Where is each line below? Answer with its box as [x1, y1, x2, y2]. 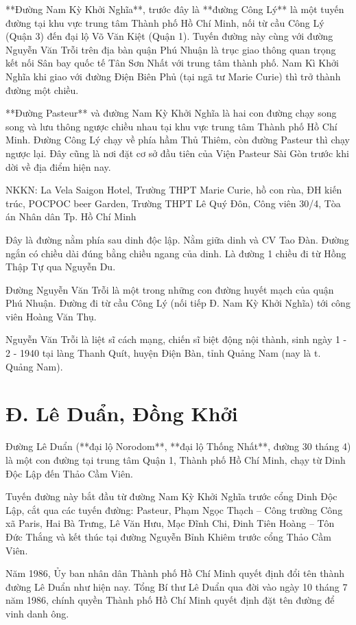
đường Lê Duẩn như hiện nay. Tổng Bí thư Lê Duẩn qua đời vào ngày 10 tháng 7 [5, 579, 348, 593]
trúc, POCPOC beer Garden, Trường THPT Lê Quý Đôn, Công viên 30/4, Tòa [5, 196, 341, 210]
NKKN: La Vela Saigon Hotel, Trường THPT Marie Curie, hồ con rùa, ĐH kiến [5, 182, 342, 197]
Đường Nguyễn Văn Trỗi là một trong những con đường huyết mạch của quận [5, 282, 334, 296]
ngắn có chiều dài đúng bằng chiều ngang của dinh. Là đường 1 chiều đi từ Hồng [5, 246, 346, 260]
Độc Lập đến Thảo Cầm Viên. [5, 466, 133, 480]
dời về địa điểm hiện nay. [5, 159, 111, 174]
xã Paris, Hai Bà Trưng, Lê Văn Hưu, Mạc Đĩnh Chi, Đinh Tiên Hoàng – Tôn [5, 516, 335, 530]
